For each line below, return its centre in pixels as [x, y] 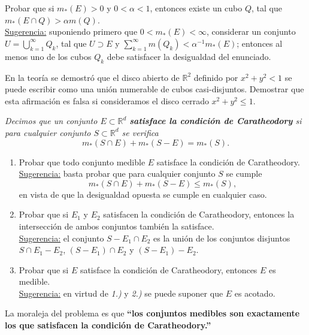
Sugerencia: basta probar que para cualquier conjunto [117, 173]
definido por [216, 77]
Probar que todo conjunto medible [82, 162]
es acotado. [255, 293]
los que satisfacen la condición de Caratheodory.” [108, 325]
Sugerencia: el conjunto [61, 238]
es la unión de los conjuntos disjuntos [222, 238]
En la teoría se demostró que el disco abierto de [92, 77]
